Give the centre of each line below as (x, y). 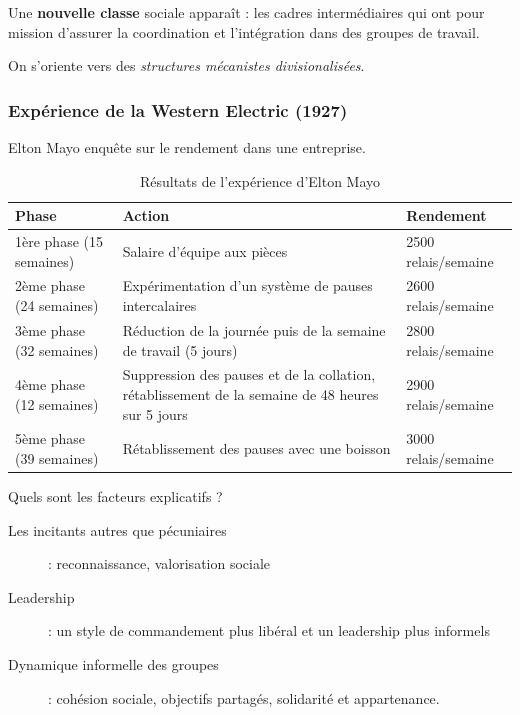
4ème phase (50, 384)
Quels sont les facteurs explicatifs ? (115, 496)
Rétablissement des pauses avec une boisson (256, 448)
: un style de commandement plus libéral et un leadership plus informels (269, 630)
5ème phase (50, 438)
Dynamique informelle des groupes (113, 664)
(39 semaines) (57, 457)
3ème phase (50, 329)
